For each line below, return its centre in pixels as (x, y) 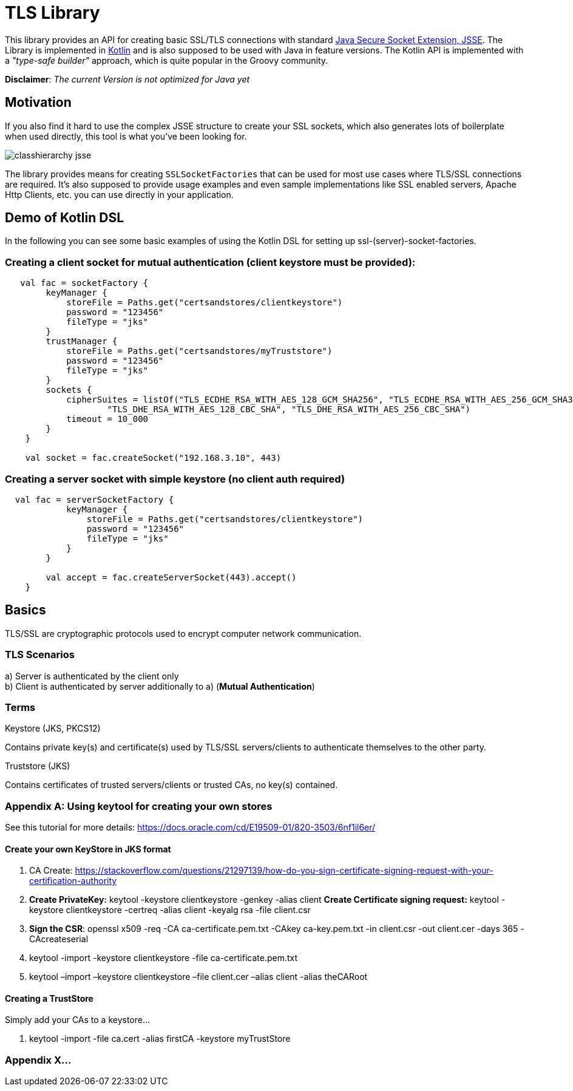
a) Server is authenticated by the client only (92, 676)
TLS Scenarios (40, 655)
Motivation (38, 103)
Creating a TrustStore (49, 998)
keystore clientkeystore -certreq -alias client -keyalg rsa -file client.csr (170, 910)
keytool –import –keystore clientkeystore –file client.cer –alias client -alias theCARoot (198, 977)
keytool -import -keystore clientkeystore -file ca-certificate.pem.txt (164, 958)
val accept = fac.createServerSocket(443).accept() (171, 577)
